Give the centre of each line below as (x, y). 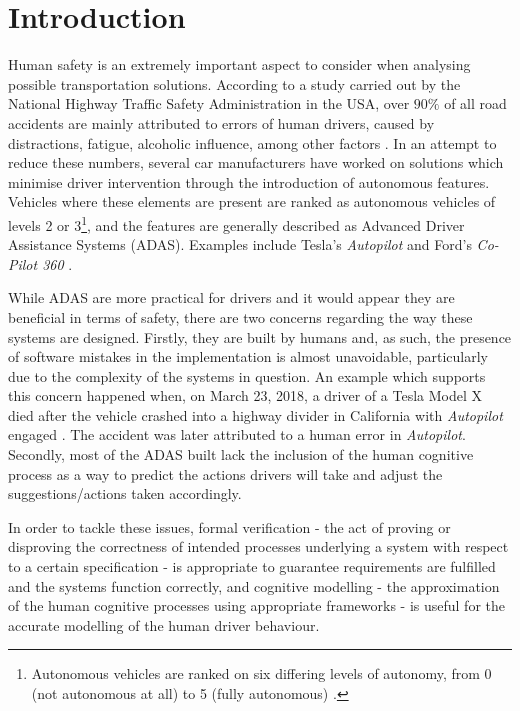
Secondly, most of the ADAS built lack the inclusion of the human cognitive (241, 454)
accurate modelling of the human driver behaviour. (164, 624)
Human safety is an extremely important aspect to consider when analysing (239, 64)
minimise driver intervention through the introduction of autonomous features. (249, 181)
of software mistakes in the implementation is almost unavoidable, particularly (248, 356)
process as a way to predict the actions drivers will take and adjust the (225, 473)
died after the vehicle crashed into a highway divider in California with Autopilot (255, 414)
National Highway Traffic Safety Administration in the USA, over (209, 103)
